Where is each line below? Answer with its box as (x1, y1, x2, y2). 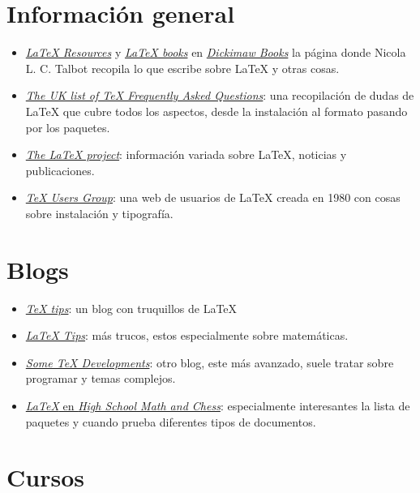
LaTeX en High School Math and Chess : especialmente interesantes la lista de (25, 397, 410, 414)
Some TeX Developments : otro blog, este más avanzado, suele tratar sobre (25, 354, 394, 371)
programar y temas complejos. (25, 370, 176, 387)
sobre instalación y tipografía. (25, 204, 174, 221)
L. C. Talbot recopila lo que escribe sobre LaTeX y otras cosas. (25, 59, 340, 76)
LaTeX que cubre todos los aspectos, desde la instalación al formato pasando (25, 102, 408, 119)
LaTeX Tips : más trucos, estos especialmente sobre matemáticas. (25, 327, 349, 344)
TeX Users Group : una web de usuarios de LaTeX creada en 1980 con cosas (25, 189, 401, 206)
